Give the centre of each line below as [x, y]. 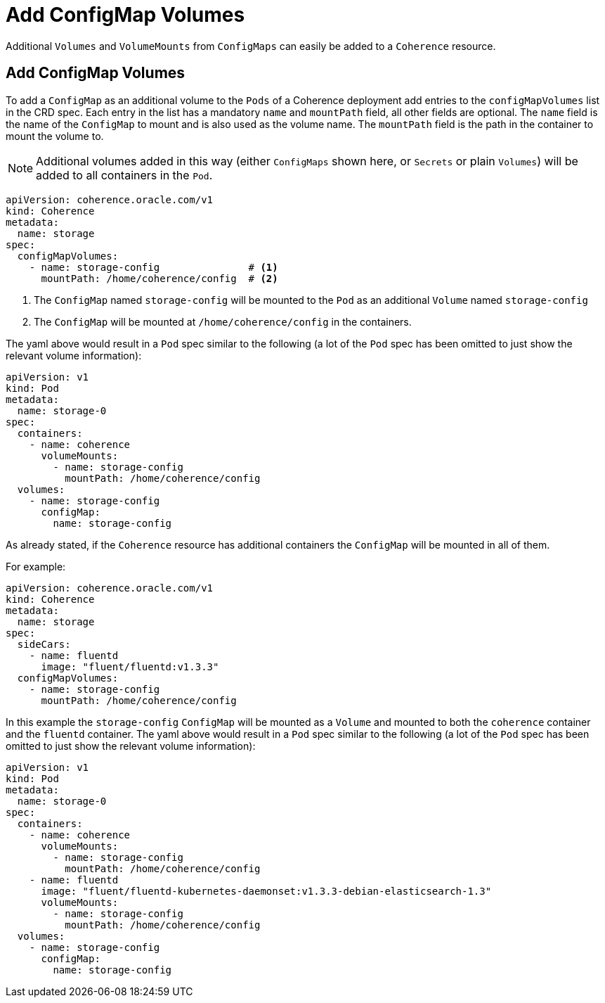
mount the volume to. [55, 136]
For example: [36, 566]
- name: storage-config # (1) [154, 267]
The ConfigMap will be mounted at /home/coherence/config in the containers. [223, 321]
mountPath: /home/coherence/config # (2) [160, 278]
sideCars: [44, 644]
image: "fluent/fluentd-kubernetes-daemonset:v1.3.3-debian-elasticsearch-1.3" [266, 891]
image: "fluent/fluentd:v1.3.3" [130, 666]
